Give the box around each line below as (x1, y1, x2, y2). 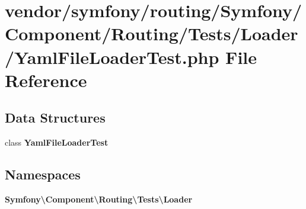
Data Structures (5, 108, 106, 127)
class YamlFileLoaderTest (5, 136, 109, 149)
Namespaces (5, 165, 81, 184)
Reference (5, 67, 87, 92)
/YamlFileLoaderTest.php (5, 44, 219, 69)
